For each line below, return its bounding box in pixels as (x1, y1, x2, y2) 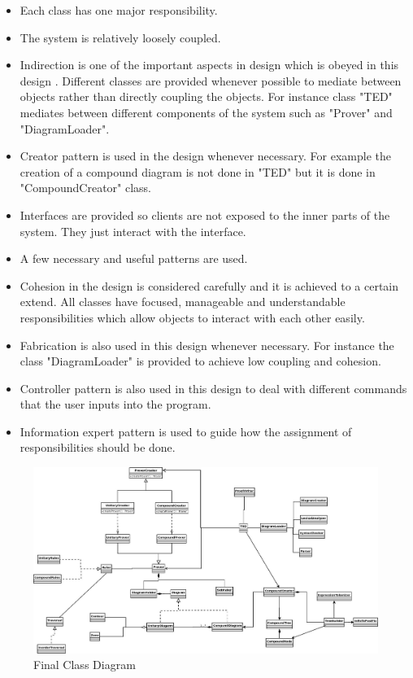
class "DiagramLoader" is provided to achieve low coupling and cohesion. (20, 352, 381, 370)
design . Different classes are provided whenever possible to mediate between (20, 72, 402, 89)
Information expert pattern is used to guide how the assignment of (20, 422, 352, 440)
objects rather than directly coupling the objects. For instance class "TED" (20, 88, 393, 105)
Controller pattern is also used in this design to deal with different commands (20, 379, 407, 396)
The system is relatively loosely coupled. (20, 28, 221, 46)
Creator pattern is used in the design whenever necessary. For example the (20, 147, 391, 164)
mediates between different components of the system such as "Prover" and (20, 103, 393, 120)
